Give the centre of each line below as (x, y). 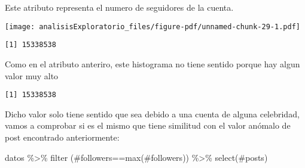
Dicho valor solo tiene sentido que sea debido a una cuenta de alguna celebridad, (152, 113)
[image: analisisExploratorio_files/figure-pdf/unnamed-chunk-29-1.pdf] (152, 27)
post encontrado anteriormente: (62, 137)
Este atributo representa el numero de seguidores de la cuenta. (119, 7)
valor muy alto (32, 75)
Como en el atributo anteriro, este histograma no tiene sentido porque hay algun (152, 63)
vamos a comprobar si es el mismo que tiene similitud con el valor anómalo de (148, 125)
